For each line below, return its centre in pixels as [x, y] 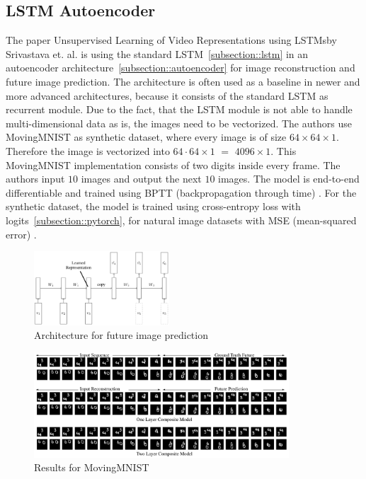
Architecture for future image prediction [121, 335]
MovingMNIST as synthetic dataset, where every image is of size [146, 137]
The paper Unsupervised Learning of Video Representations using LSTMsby [171, 40]
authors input [35, 179]
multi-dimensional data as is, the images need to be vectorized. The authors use [179, 123]
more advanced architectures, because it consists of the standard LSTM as [167, 95]
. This [284, 150]
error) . [21, 234]
